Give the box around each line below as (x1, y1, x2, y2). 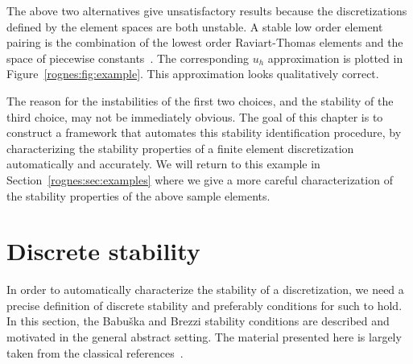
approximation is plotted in (267, 49, 403, 66)
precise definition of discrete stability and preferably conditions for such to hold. (6, 296, 403, 313)
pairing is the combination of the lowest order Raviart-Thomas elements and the (6, 34, 403, 51)
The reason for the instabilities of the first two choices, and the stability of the (6, 92, 394, 109)
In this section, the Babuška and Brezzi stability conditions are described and (6, 312, 390, 329)
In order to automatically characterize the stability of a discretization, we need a (6, 281, 404, 298)
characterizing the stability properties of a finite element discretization (6, 139, 354, 156)
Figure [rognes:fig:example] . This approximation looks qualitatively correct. (6, 65, 379, 82)
